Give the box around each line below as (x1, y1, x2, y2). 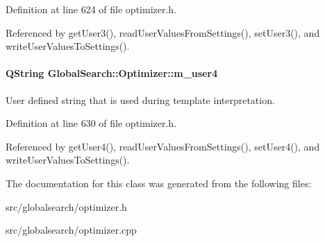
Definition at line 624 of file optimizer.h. (6, 2, 177, 16)
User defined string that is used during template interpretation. (6, 92, 275, 107)
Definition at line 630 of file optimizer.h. (6, 116, 177, 130)
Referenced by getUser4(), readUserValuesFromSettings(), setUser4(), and (6, 139, 320, 153)
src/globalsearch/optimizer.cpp (6, 223, 137, 237)
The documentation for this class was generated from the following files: (6, 175, 312, 190)
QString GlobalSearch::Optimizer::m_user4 (6, 66, 218, 80)
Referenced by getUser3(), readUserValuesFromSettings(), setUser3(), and (6, 25, 320, 40)
